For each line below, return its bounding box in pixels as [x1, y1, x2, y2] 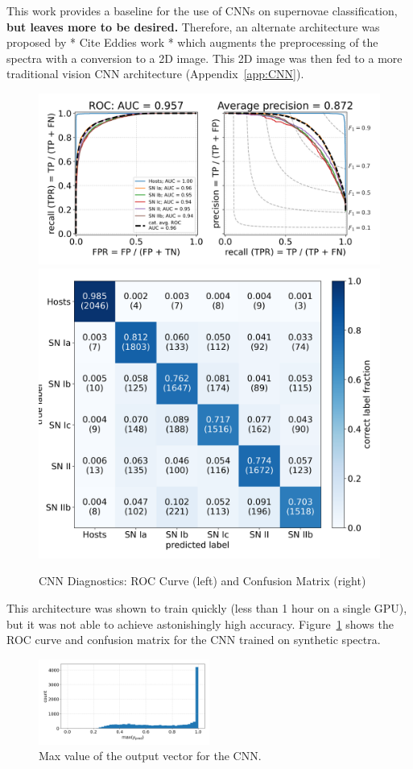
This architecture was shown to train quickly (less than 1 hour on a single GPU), [6, 599, 407, 616]
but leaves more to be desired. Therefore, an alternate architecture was [6, 18, 380, 35]
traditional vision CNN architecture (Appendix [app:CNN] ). [6, 65, 304, 82]
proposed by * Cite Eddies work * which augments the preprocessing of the [6, 34, 378, 51]
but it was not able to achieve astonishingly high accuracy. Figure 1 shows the [6, 615, 394, 632]
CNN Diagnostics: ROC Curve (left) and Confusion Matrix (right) [39, 572, 366, 589]
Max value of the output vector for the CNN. [39, 747, 262, 764]
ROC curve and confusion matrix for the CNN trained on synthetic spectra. [6, 631, 381, 648]
